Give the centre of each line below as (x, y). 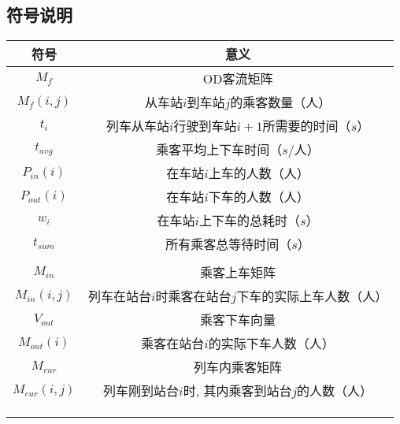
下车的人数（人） (259, 197)
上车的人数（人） (259, 173)
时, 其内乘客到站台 (237, 391)
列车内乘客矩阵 (238, 367)
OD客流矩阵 (238, 79)
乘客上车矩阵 (238, 273)
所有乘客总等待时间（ (229, 244)
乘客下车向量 (238, 320)
